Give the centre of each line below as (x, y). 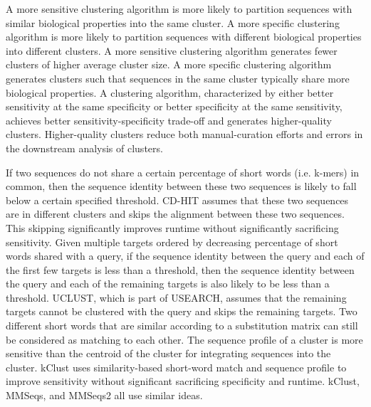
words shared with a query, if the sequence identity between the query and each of (185, 256)
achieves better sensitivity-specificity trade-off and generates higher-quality (169, 120)
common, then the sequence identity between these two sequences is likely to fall (181, 186)
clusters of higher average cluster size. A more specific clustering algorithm (169, 64)
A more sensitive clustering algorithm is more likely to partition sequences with (179, 9)
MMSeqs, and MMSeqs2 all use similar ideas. (104, 395)
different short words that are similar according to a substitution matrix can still (182, 326)
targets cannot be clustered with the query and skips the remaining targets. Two (182, 311)
